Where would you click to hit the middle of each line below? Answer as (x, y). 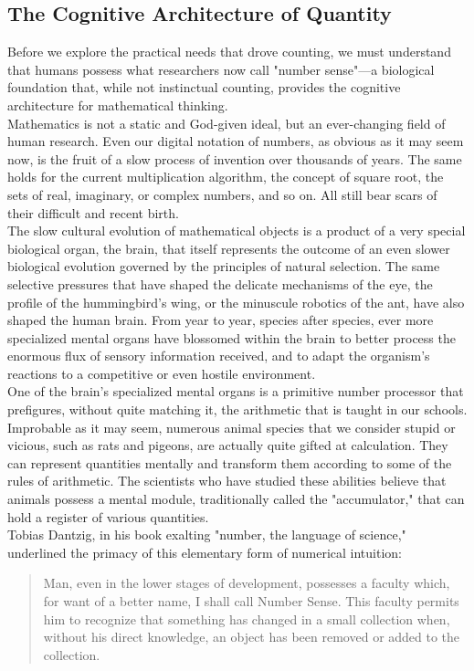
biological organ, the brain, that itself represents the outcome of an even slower (229, 248)
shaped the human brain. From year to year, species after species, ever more (221, 320)
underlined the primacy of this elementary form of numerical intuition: (205, 552)
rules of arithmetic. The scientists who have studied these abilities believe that (227, 481)
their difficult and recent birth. (93, 212)
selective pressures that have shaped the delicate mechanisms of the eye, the (220, 283)
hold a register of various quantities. (108, 516)
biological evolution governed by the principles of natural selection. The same (224, 266)
